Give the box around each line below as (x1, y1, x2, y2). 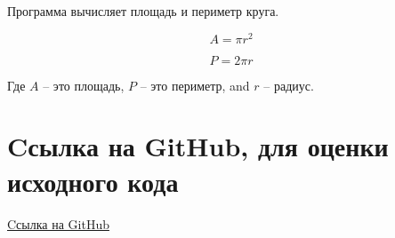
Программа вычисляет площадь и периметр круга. (7, 2, 279, 20)
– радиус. (263, 75, 314, 94)
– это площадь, (43, 75, 125, 94)
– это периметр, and (140, 75, 250, 94)
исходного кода (7, 163, 179, 199)
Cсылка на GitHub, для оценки (7, 128, 389, 164)
